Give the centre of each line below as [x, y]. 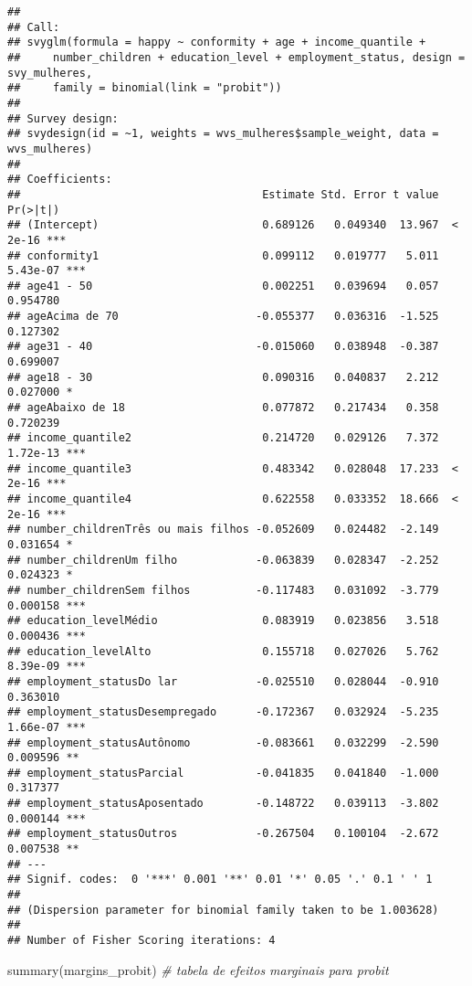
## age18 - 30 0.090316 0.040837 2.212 [223, 377]
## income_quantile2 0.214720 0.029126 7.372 [223, 438]
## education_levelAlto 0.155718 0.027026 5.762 [223, 651]
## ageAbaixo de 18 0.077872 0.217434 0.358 [223, 408]
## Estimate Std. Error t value [223, 194]
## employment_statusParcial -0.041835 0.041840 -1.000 [223, 773]
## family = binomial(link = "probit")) [145, 88]
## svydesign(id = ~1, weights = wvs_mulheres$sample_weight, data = [223, 134]
